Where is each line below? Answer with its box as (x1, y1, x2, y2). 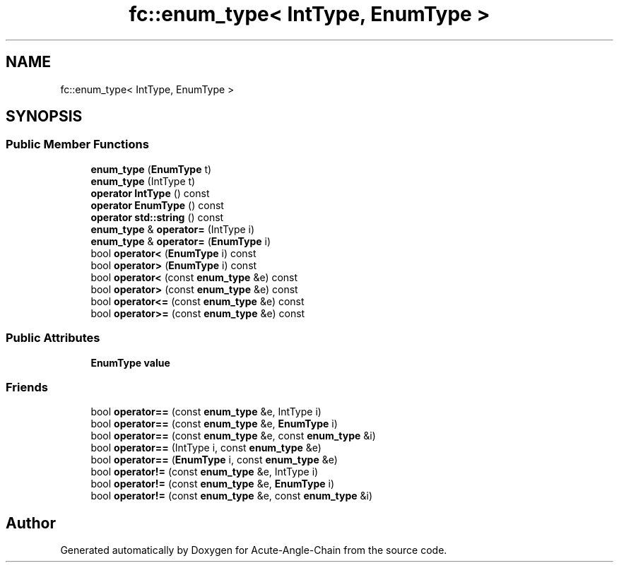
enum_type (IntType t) (90, 174, 196, 187)
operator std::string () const (90, 211, 224, 223)
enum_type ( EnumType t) (90, 162, 212, 175)
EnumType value (90, 356, 170, 369)
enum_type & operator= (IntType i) (90, 223, 255, 235)
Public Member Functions (6, 137, 149, 152)
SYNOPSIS (6, 107, 83, 126)
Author (6, 514, 56, 532)
